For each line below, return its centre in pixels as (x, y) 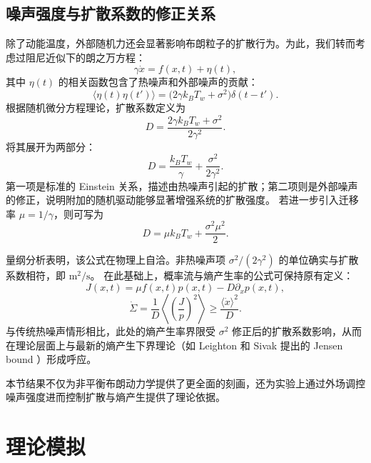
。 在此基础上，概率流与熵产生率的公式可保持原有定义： (222, 275)
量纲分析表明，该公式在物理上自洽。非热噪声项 (116, 260)
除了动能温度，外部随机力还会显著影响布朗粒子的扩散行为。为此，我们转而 (181, 43)
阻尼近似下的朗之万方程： (85, 57)
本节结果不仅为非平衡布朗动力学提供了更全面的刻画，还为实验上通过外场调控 (185, 383)
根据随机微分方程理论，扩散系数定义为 (96, 108)
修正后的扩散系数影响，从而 (297, 331)
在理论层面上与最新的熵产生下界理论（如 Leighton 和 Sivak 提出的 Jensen (174, 345)
